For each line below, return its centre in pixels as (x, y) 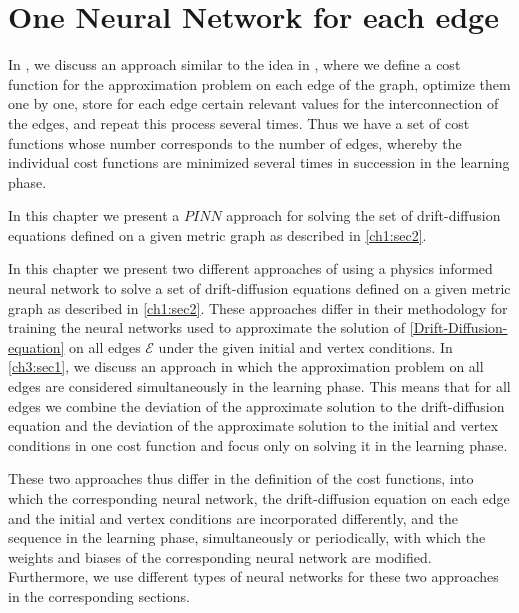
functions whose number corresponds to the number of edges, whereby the (235, 142)
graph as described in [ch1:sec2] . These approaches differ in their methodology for (258, 307)
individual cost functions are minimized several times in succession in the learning (259, 162)
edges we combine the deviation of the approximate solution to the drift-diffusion (256, 405)
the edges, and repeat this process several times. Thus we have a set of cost (239, 122)
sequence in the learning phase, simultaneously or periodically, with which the (247, 537)
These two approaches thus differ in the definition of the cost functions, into (241, 478)
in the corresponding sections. (99, 595)
